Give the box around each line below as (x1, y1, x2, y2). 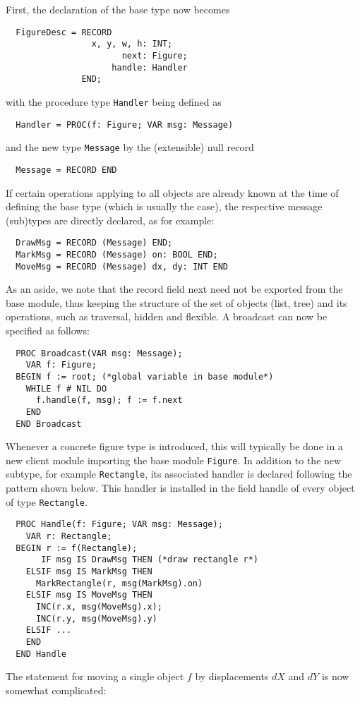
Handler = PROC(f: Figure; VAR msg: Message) (16, 119, 234, 130)
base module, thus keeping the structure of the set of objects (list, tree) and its (6, 295, 347, 310)
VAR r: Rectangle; (25, 531, 112, 542)
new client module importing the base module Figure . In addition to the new (6, 452, 342, 467)
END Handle (16, 648, 66, 659)
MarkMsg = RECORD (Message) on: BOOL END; (16, 249, 218, 260)
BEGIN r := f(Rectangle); (16, 543, 138, 553)
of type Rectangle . (6, 494, 88, 509)
